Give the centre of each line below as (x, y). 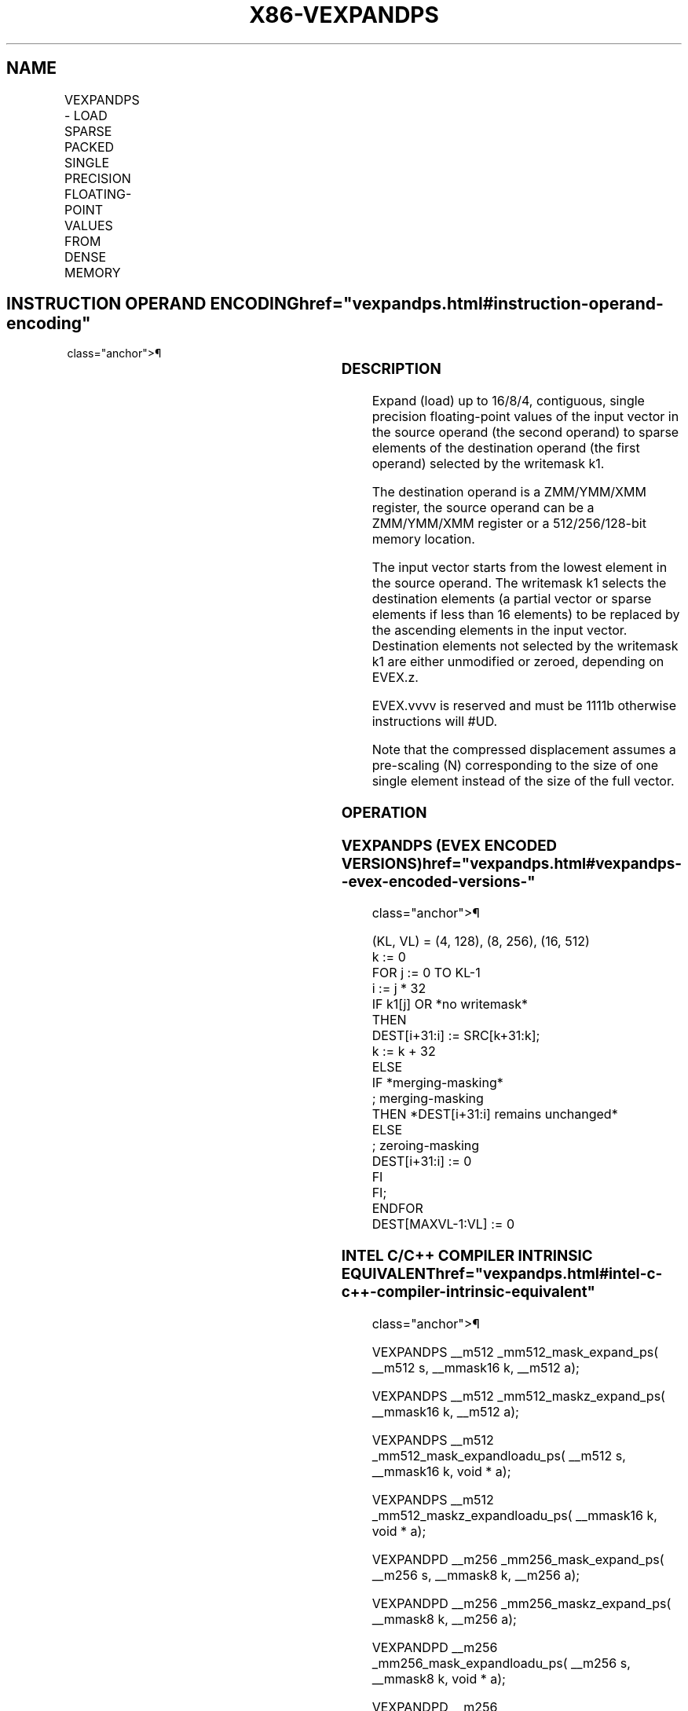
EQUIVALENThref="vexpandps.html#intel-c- (502, 1274)
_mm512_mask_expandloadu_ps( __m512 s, (499, 1455)
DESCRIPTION (391, 369)
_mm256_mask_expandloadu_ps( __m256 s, (501, 1663)
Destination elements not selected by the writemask (525, 646)
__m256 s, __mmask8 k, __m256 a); (476, 1575)
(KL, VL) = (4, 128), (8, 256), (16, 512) (481, 942)
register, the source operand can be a (483, 508)
